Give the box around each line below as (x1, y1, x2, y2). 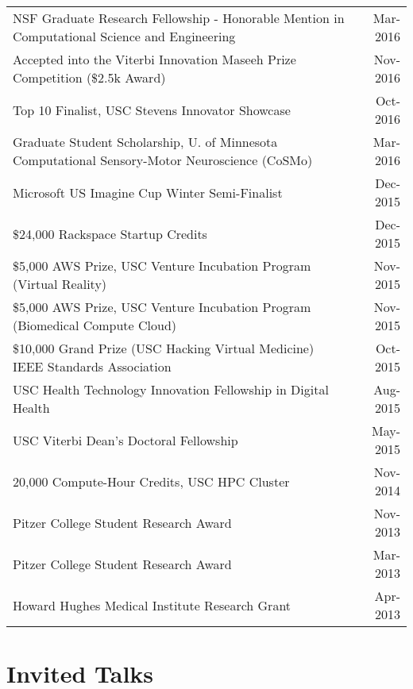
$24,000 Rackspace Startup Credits (13, 224, 207, 243)
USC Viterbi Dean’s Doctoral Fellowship (13, 430, 238, 449)
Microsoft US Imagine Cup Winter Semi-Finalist (13, 183, 283, 202)
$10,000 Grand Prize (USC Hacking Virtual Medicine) (13, 339, 315, 357)
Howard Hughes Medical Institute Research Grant (13, 595, 291, 614)
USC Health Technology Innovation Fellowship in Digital (13, 380, 329, 398)
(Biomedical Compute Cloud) (13, 316, 177, 334)
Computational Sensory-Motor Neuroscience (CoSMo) (13, 151, 313, 169)
